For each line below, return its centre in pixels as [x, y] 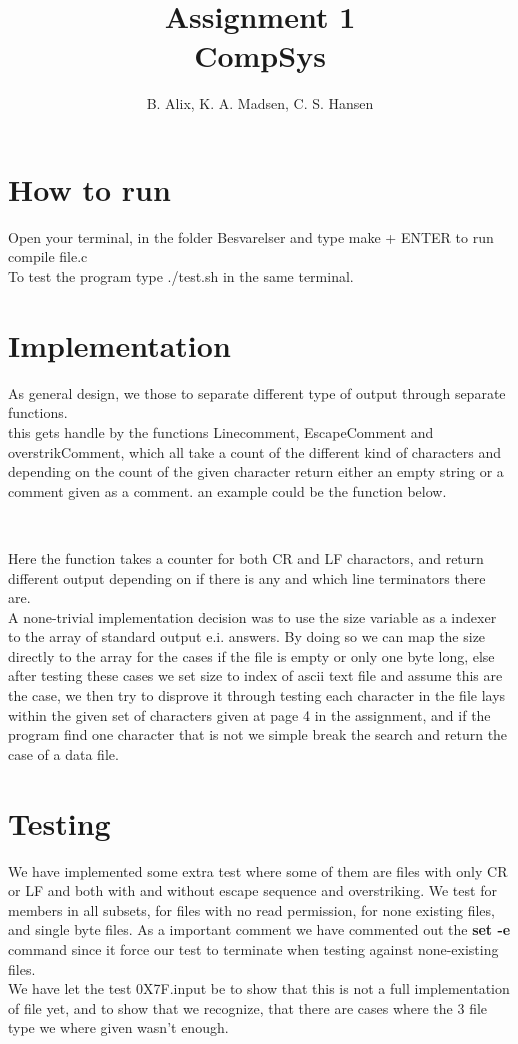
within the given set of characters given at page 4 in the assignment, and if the [249, 714]
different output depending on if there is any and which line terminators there [247, 577]
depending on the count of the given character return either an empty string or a [256, 471]
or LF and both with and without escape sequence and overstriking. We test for [252, 890]
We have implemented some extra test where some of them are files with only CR [258, 870]
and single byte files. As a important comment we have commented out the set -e [259, 929]
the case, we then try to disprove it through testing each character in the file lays [257, 695]
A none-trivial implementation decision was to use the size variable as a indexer [252, 616]
